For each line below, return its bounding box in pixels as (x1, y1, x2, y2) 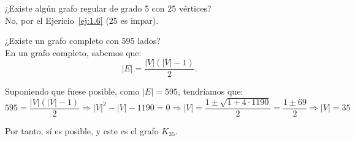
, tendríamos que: (177, 85, 243, 98)
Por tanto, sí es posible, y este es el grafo (5, 124, 159, 137)
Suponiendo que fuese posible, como (5, 85, 140, 98)
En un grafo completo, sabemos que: (5, 46, 142, 59)
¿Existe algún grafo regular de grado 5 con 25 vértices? (5, 2, 212, 14)
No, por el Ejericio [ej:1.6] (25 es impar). (5, 13, 159, 26)
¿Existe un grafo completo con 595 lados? (5, 34, 161, 47)
